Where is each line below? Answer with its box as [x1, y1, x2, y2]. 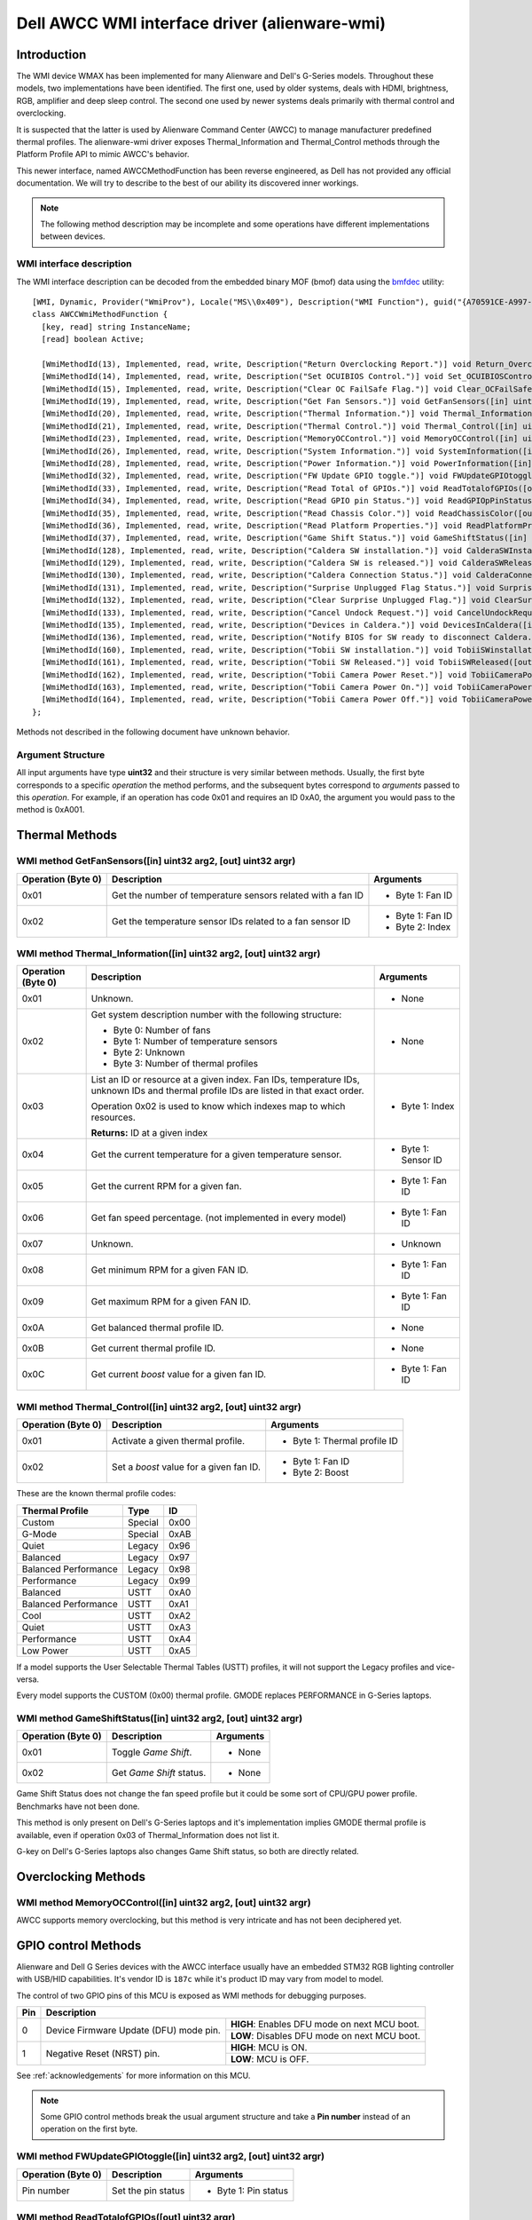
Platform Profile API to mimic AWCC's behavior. [16, 149, 190, 160]
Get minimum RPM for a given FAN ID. [90, 1264, 249, 1276]
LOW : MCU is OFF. [231, 2053, 309, 2065]
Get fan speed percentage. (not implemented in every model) [90, 1212, 347, 1225]
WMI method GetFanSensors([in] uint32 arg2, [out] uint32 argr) [16, 855, 296, 868]
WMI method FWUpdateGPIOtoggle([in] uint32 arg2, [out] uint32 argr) [16, 2150, 325, 2162]
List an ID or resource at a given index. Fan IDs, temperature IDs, [90, 1074, 361, 1086]
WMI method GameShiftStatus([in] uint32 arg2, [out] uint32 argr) [16, 1712, 303, 1724]
